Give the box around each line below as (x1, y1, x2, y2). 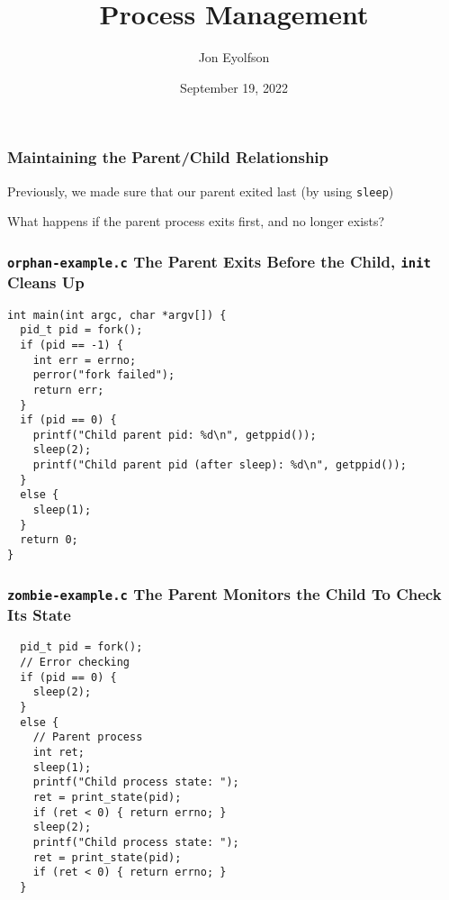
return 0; (20, 533, 78, 547)
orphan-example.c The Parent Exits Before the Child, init (7, 250, 431, 272)
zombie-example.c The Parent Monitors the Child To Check (7, 582, 442, 605)
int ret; (32, 746, 85, 759)
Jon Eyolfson (198, 48, 270, 67)
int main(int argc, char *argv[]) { (7, 308, 227, 322)
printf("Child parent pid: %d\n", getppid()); (32, 428, 317, 441)
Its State (7, 604, 71, 626)
